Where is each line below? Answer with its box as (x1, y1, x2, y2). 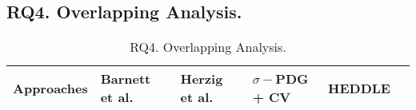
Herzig (180, 69, 223, 88)
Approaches (13, 78, 88, 97)
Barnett (100, 69, 151, 88)
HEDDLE (328, 78, 390, 97)
